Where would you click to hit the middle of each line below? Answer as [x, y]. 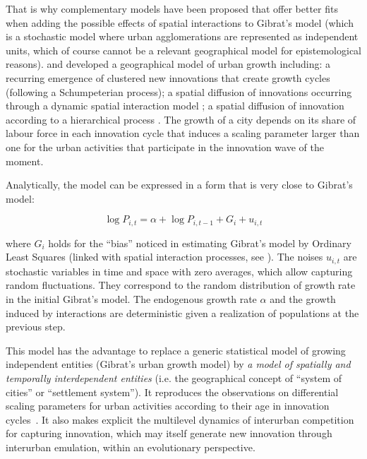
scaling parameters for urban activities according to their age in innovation [168, 406]
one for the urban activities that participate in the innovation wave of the [165, 147]
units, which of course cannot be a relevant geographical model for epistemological [183, 50]
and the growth [303, 299]
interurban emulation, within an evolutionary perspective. [131, 447]
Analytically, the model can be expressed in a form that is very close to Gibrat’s [179, 185]
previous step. [36, 327]
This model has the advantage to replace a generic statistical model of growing [176, 350]
